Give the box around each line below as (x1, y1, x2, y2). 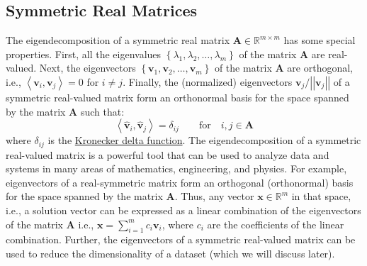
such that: (80, 104, 125, 118)
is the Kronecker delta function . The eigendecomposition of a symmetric (47, 133, 361, 148)
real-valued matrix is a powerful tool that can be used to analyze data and (6, 147, 329, 162)
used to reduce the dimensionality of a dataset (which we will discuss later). (6, 245, 335, 260)
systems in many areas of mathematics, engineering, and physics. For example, (6, 161, 347, 176)
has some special (283, 33, 356, 48)
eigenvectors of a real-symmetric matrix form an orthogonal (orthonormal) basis (6, 174, 354, 189)
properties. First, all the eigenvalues (6, 46, 162, 61)
